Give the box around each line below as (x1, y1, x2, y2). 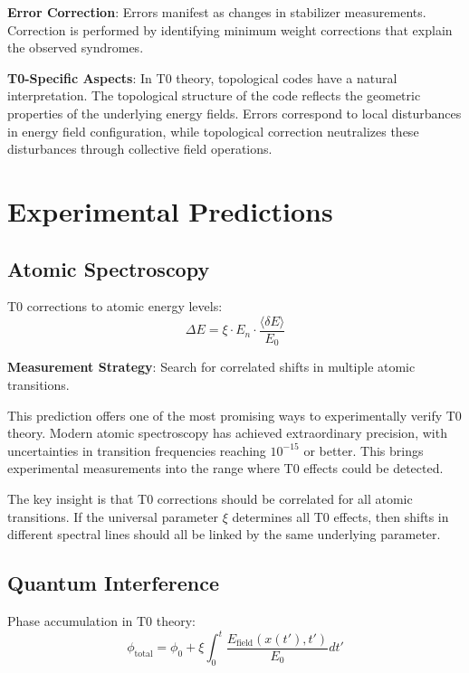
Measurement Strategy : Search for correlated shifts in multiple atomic (7, 357, 416, 376)
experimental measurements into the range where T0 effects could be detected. (7, 459, 444, 478)
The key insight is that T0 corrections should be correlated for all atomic (7, 489, 413, 507)
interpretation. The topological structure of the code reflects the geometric (7, 86, 421, 105)
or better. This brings (303, 441, 424, 460)
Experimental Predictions (7, 192, 333, 229)
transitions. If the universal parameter (7, 507, 218, 526)
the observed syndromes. (7, 38, 144, 57)
